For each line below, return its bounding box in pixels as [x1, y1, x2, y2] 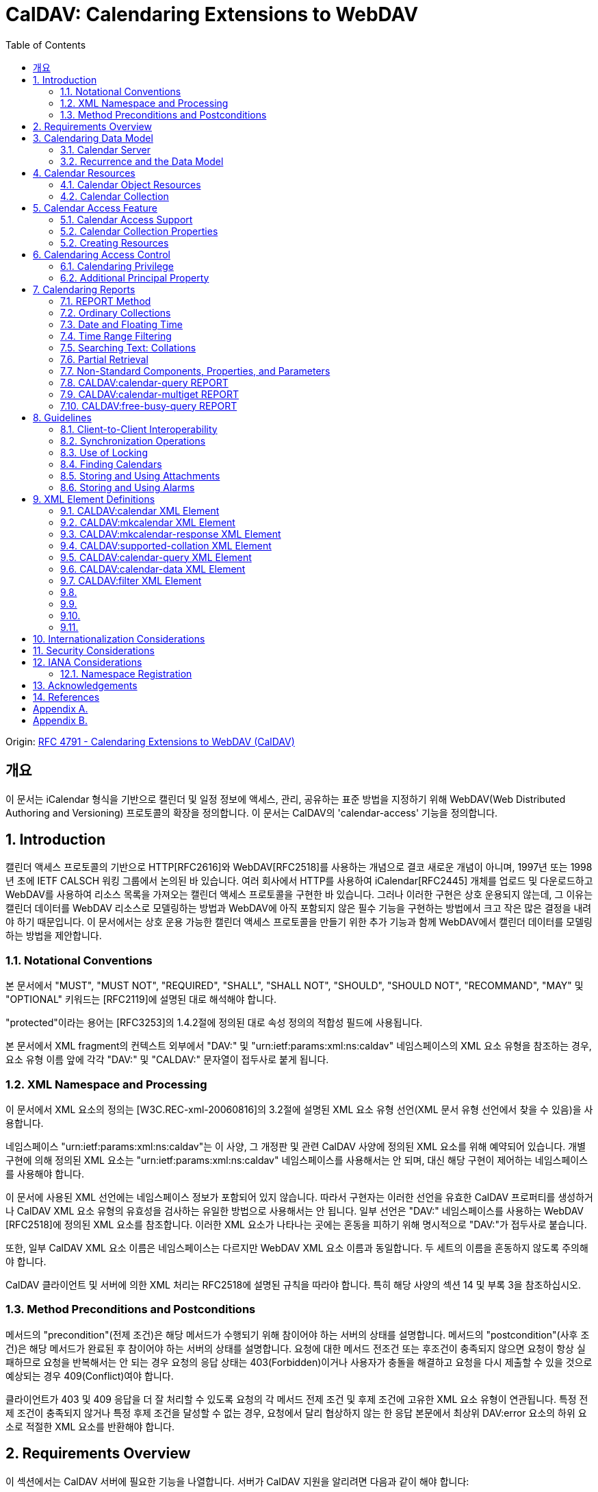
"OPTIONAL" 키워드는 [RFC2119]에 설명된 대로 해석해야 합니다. [5, 993, 276, 1006]
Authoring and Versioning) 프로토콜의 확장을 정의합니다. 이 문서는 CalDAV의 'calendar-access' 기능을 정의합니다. [5, 806, 498, 819]
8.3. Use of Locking [60, 446, 148, 458]
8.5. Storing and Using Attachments [60, 469, 220, 482]
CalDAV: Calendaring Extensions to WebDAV [5, 3, 419, 26]
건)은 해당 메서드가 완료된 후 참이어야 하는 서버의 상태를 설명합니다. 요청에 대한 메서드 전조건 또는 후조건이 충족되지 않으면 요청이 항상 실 [5, 1342, 586, 1354]
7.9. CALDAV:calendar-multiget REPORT [60, 388, 239, 400]
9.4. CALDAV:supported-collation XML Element [60, 539, 272, 551]
